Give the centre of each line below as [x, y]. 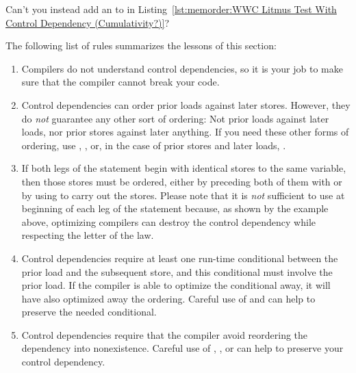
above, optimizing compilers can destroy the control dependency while [169, 221]
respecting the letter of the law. [88, 235]
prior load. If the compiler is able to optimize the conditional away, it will [176, 285]
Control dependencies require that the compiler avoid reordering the [165, 334]
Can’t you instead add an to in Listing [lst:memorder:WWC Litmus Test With [171, 9]
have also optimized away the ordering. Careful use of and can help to [168, 298]
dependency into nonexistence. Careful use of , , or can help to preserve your [182, 348]
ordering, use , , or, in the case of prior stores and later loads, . [154, 145]
